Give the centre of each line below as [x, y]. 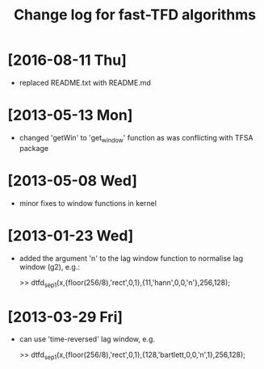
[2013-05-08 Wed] [73, 180]
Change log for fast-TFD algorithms [135, 15]
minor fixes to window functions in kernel [88, 203]
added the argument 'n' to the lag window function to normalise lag [131, 258]
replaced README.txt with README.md [85, 82]
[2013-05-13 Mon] [70, 115]
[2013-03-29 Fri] [65, 317]
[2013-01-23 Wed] [71, 235]
